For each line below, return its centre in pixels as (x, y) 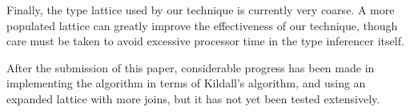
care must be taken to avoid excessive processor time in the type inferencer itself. (205, 41)
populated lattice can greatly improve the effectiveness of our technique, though (202, 25)
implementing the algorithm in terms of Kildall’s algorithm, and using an (186, 83)
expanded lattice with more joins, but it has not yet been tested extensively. (193, 98)
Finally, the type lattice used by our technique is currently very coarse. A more (201, 10)
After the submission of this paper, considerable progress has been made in (191, 67)
